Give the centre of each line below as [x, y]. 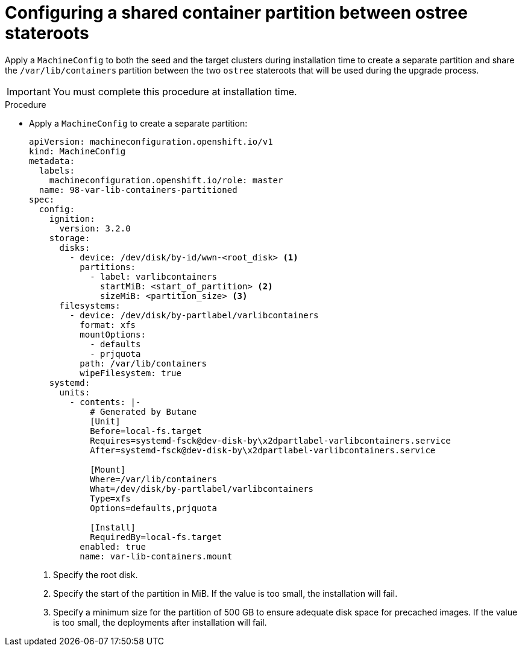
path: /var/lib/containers [143, 363]
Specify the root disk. [96, 574]
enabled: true [113, 546]
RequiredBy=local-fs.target [156, 537]
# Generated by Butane [143, 411]
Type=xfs [110, 498]
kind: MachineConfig [77, 151]
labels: [57, 170]
